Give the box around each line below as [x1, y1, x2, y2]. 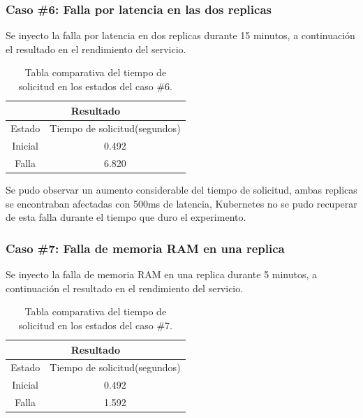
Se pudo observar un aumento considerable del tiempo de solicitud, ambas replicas [6, 182, 357, 197]
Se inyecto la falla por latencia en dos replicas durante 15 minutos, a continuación [6, 28, 355, 43]
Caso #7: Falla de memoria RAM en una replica [6, 239, 285, 257]
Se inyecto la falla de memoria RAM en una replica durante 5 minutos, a [6, 267, 318, 282]
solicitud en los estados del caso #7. [18, 318, 173, 332]
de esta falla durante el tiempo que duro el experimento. [6, 210, 246, 224]
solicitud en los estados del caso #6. [18, 79, 173, 93]
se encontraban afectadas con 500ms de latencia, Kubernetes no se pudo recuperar [6, 196, 357, 210]
